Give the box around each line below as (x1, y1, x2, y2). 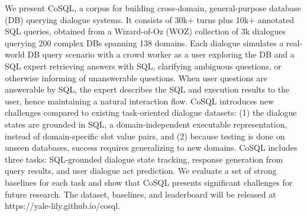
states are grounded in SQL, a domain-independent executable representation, (5, 117, 287, 130)
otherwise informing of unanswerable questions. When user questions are (5, 71, 268, 84)
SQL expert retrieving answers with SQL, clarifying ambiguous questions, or (5, 59, 282, 72)
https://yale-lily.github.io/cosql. (5, 199, 121, 212)
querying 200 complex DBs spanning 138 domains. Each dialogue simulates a (5, 36, 284, 49)
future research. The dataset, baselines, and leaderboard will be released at (5, 188, 276, 200)
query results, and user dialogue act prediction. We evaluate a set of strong (5, 164, 277, 177)
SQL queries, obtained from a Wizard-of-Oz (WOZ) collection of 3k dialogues (5, 25, 286, 37)
